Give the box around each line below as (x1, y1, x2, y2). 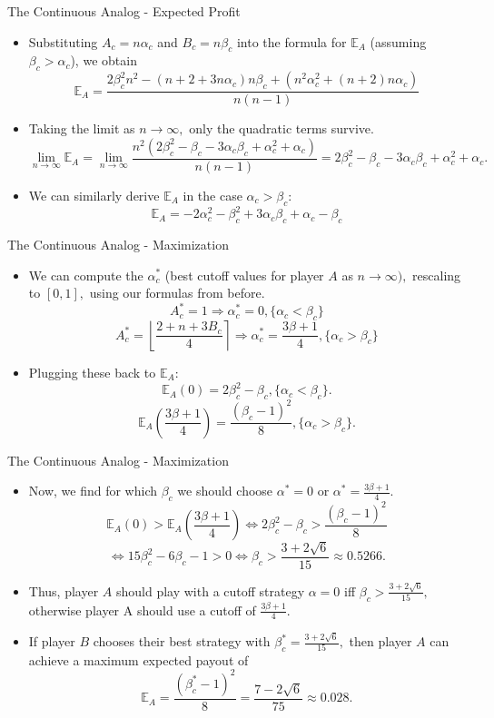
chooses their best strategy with (93, 632, 271, 651)
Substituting (28, 32, 98, 51)
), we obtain (70, 51, 137, 70)
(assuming (370, 32, 427, 51)
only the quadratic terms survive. (189, 119, 374, 138)
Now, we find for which (28, 481, 158, 500)
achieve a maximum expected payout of (28, 650, 249, 669)
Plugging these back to (28, 363, 156, 382)
